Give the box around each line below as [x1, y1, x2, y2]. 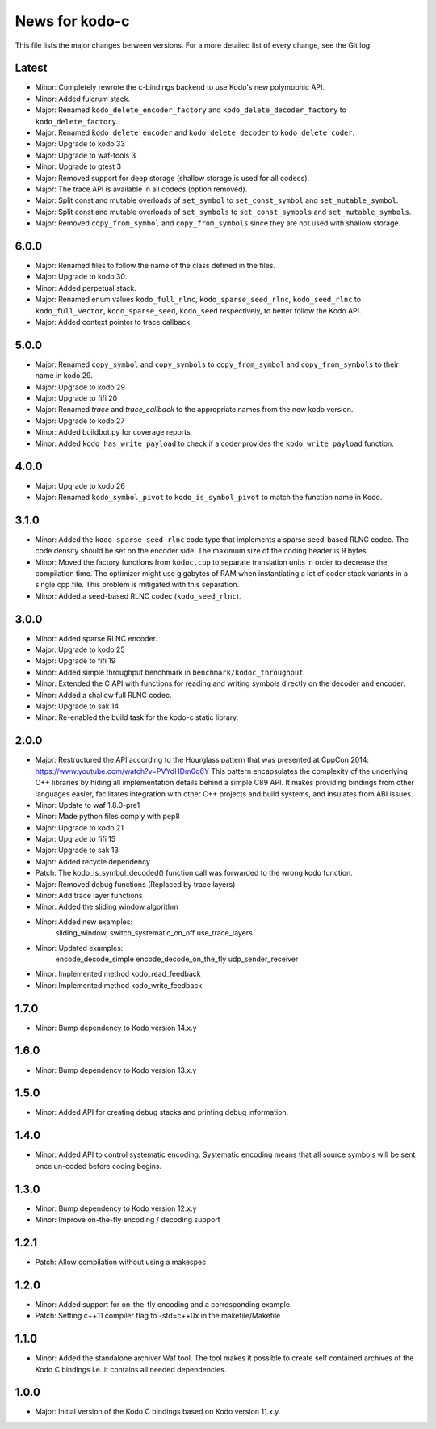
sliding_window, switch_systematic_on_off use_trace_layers [55, 928, 254, 938]
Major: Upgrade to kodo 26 [35, 481, 125, 490]
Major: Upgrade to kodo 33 [35, 139, 125, 149]
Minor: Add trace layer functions [35, 891, 143, 901]
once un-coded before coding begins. [35, 1161, 161, 1171]
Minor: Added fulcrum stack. [35, 94, 131, 103]
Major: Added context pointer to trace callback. [35, 317, 193, 326]
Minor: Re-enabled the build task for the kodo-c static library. [35, 712, 239, 722]
